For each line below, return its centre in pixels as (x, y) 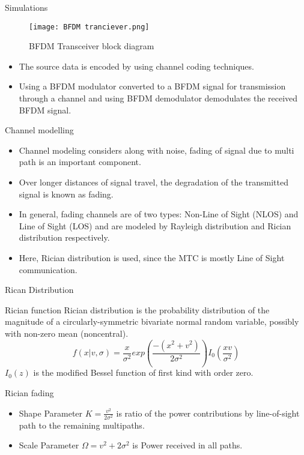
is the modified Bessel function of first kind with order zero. (143, 372)
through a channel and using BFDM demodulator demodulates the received (158, 98)
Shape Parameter (51, 413)
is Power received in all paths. (187, 445)
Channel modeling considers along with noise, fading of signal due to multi (157, 150)
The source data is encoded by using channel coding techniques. (136, 66)
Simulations (26, 7)
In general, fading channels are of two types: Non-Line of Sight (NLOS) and (159, 214)
